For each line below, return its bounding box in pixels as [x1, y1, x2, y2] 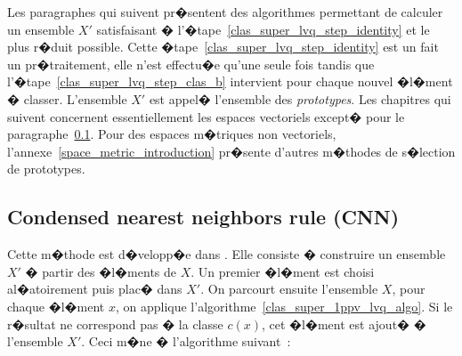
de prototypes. [7, 159, 85, 178]
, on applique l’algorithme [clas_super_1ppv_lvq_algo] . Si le [115, 296, 453, 315]
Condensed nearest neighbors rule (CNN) [7, 203, 400, 231]
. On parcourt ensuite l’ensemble [200, 279, 378, 298]
